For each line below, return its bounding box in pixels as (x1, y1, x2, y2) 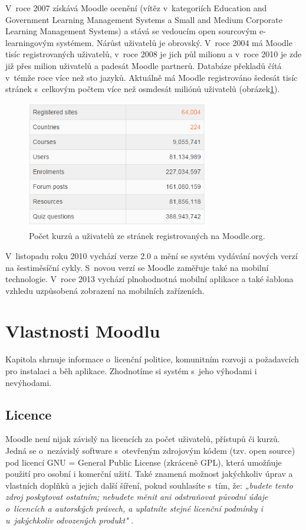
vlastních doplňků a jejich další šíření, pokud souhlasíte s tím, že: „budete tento (5, 479, 293, 491)
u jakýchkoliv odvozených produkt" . (5, 513, 134, 526)
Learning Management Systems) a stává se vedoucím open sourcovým (5, 25, 257, 37)
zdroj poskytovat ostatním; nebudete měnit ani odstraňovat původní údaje (5, 490, 268, 503)
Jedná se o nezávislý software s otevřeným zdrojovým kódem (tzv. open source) (5, 444, 295, 456)
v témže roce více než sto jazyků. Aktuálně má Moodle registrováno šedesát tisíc (5, 71, 298, 83)
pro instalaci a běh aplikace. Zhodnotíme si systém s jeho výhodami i (5, 365, 257, 377)
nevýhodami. (5, 376, 52, 388)
